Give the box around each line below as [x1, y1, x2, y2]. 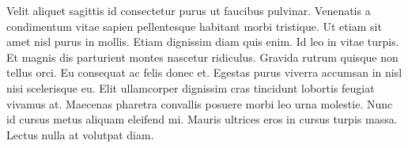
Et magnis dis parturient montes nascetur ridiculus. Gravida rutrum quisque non [6, 48, 399, 65]
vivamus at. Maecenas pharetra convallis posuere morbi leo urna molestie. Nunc [6, 95, 393, 112]
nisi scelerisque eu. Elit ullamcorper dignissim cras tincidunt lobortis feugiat [6, 79, 375, 96]
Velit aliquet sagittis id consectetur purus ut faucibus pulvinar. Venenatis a [6, 2, 371, 18]
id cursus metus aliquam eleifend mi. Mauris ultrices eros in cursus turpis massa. [6, 111, 398, 127]
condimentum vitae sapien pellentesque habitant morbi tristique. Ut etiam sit [6, 17, 382, 34]
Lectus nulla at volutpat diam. [6, 126, 154, 142]
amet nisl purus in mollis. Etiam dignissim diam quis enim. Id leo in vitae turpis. [6, 33, 399, 50]
